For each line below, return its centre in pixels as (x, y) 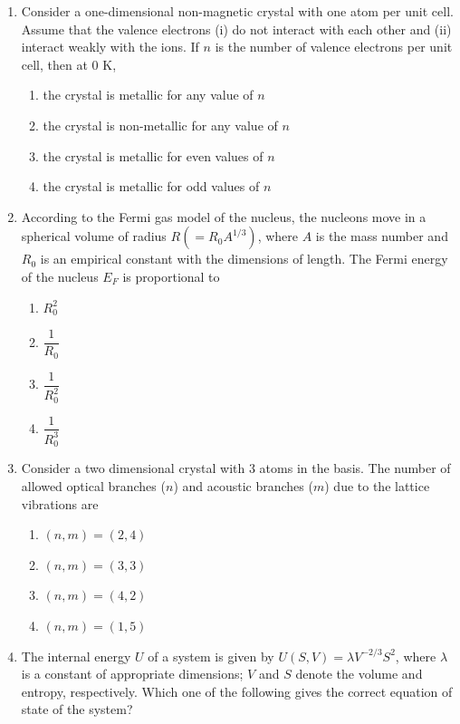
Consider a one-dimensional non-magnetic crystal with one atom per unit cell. (237, 11)
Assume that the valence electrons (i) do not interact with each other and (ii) (236, 29)
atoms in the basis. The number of (355, 468)
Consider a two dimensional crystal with (133, 468)
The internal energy (76, 656)
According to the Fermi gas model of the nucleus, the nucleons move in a (224, 216)
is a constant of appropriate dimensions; (132, 674)
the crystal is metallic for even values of (153, 155)
